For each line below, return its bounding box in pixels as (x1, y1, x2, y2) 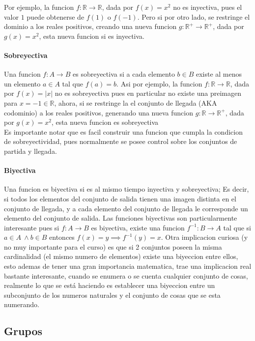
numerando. (4, 299, 40, 310)
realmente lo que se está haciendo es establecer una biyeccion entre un (4, 280, 215, 290)
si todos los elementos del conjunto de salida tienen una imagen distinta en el (4, 193, 236, 203)
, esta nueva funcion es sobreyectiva (51, 117, 159, 127)
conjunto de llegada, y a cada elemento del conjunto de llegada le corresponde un (4, 203, 248, 213)
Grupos (4, 323, 43, 339)
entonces (49, 232, 75, 242)
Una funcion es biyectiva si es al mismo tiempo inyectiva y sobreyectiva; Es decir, (4, 184, 249, 194)
